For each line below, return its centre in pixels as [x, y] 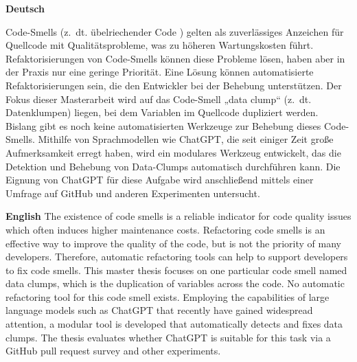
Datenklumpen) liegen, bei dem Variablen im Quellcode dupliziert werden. [162, 112]
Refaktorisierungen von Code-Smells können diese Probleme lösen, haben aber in [175, 58]
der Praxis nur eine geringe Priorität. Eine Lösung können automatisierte [160, 72]
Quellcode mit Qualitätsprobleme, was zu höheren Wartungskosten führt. [160, 45]
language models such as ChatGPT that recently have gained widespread [159, 310]
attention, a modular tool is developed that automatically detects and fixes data [174, 324]
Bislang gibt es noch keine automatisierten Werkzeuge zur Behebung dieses [163, 125]
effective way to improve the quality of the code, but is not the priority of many [174, 243]
